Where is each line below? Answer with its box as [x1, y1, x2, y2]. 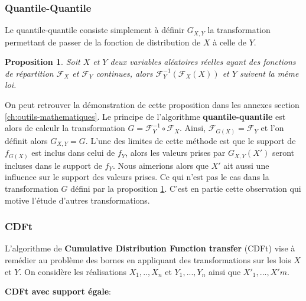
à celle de [213, 35, 246, 48]
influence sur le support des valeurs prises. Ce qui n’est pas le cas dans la [5, 171, 269, 183]
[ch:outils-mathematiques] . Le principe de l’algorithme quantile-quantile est [5, 110, 286, 122]
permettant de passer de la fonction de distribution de [5, 35, 201, 48]
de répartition [5, 67, 54, 79]
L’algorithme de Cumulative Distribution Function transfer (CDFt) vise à [5, 242, 295, 254]
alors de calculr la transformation [5, 122, 125, 134]
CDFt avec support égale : [5, 285, 112, 297]
